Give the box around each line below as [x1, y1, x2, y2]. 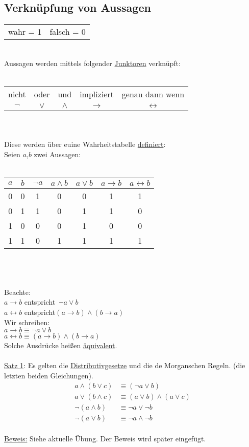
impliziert [80, 88, 114, 100]
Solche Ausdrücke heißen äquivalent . [4, 340, 117, 351]
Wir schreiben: [4, 316, 50, 327]
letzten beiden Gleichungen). [4, 370, 93, 380]
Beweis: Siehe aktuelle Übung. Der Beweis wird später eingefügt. [4, 433, 206, 444]
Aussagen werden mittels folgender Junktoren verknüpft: [4, 57, 181, 68]
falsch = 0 [49, 26, 86, 38]
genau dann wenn [121, 88, 185, 100]
